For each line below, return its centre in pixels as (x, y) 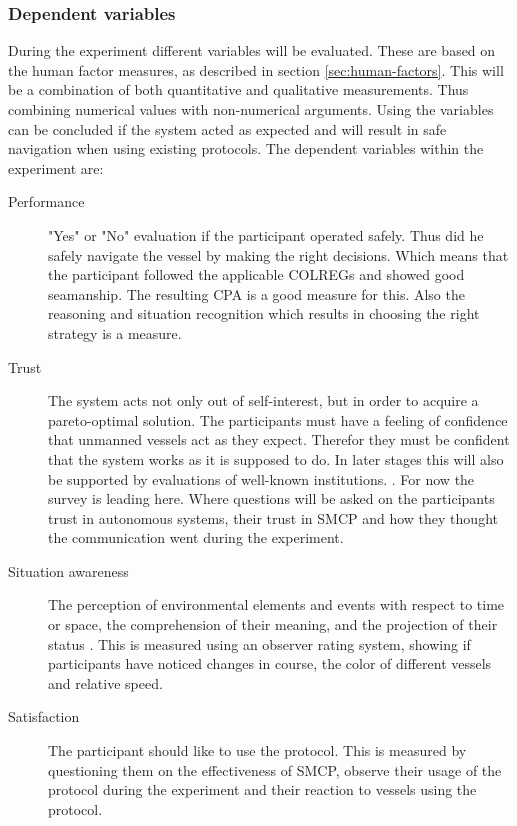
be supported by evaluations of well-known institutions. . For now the (261, 478)
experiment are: (56, 167)
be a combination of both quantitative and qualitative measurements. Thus (238, 89)
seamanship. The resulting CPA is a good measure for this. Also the (256, 293)
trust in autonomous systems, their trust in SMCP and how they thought (273, 517)
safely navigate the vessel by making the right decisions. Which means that (278, 254)
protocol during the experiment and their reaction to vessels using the (262, 789)
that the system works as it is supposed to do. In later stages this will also (276, 458)
